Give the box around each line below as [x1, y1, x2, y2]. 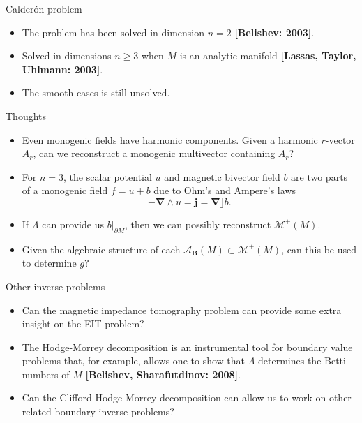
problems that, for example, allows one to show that [22, 353, 245, 368]
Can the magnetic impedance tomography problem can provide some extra [22, 302, 342, 317]
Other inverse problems [6, 279, 105, 293]
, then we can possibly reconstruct [125, 216, 271, 231]
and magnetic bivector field [164, 169, 280, 184]
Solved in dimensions [22, 48, 112, 63]
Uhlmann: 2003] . [22, 61, 103, 76]
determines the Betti [258, 353, 346, 368]
